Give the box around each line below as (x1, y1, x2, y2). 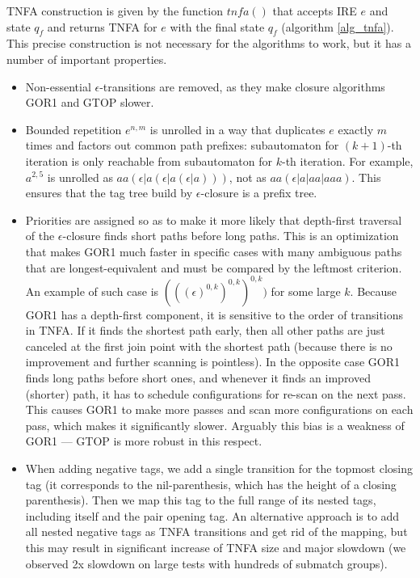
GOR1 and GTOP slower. (25, 94, 154, 111)
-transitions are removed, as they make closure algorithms (99, 78, 385, 95)
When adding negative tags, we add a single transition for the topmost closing (25, 459, 413, 476)
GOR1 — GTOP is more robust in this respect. (25, 432, 262, 449)
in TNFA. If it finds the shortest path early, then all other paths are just (25, 322, 385, 339)
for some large (271, 282, 341, 299)
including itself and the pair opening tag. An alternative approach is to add (25, 507, 400, 524)
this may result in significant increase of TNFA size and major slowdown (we (25, 538, 406, 555)
